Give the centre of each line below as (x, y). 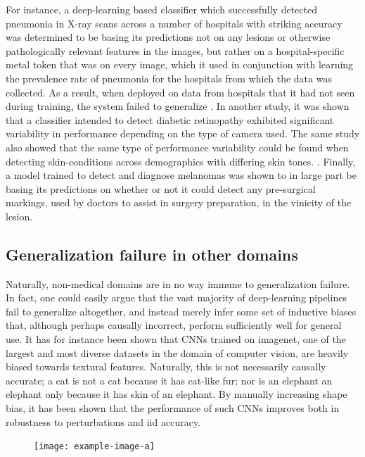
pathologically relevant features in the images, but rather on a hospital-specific (175, 50)
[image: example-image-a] (94, 447)
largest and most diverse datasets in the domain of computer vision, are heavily (177, 352)
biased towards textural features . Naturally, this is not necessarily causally (166, 367)
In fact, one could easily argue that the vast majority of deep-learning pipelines (176, 298)
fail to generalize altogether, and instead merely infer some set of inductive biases (181, 311)
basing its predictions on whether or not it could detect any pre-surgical (161, 188)
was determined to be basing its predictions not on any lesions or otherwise (168, 37)
